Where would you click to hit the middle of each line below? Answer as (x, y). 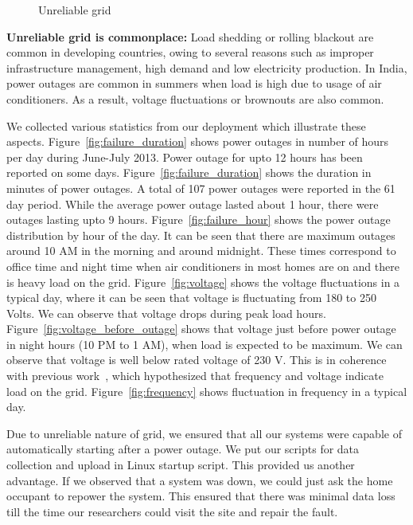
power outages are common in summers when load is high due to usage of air (194, 83)
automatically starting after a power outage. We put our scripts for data (183, 449)
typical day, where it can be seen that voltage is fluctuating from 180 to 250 (191, 298)
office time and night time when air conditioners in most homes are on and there (203, 266)
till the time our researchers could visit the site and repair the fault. (172, 511)
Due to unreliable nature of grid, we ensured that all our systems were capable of (204, 433)
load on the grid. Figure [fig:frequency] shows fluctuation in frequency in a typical (207, 391)
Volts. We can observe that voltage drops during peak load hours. (166, 313)
